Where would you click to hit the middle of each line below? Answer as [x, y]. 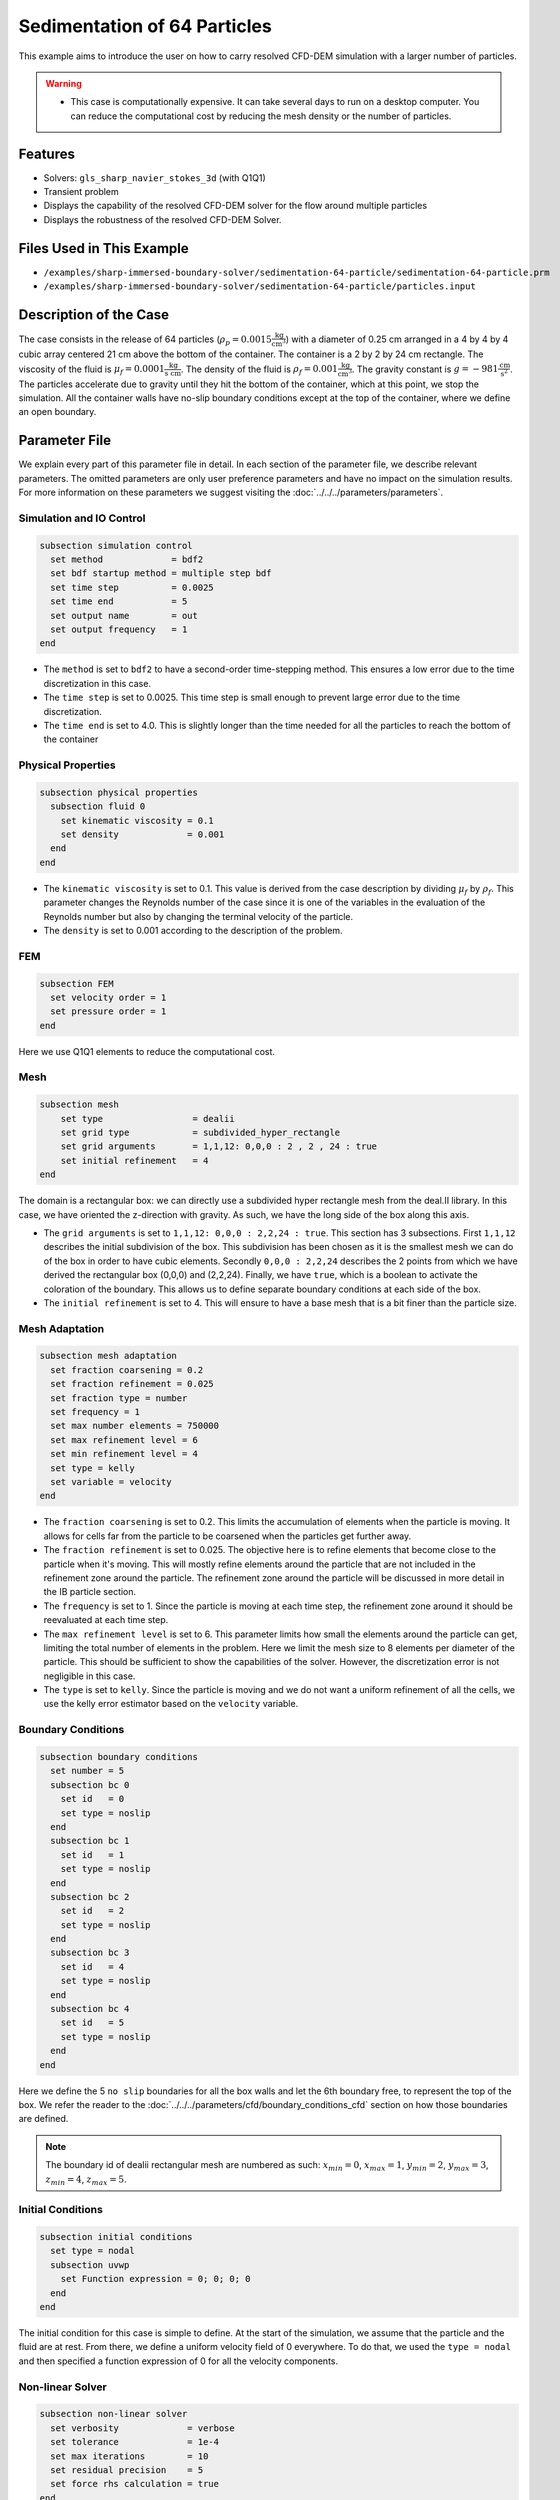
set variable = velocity [111, 1481]
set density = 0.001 [142, 834]
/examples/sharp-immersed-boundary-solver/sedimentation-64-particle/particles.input [260, 286]
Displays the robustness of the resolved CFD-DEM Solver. [162, 219]
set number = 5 [87, 1771]
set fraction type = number [119, 1398]
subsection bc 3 [90, 1953]
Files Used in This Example [103, 248]
